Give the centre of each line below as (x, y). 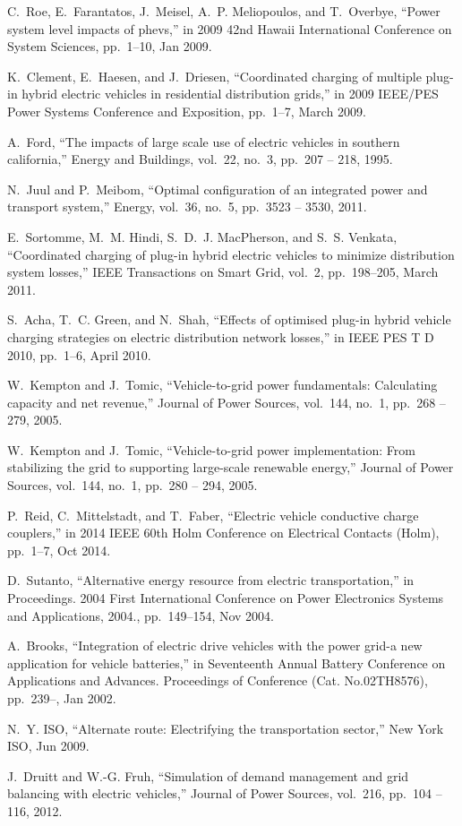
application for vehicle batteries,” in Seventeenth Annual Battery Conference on (227, 663)
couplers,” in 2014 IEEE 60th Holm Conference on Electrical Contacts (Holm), (223, 533)
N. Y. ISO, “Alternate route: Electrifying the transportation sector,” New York (226, 728)
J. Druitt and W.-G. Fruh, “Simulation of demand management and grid (208, 775)
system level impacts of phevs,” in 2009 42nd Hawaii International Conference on (230, 28)
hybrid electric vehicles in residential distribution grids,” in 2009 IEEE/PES (230, 94)
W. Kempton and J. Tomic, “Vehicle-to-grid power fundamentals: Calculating (222, 385)
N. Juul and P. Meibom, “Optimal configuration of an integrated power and (218, 189)
